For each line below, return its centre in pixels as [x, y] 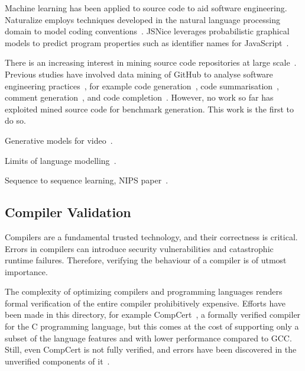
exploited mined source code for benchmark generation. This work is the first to [149, 109]
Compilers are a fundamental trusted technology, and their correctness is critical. [151, 236]
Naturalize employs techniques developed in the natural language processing [142, 19]
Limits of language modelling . [61, 160]
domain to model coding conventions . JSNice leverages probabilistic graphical [147, 31]
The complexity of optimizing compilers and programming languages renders [144, 291]
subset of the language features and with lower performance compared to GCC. [148, 338]
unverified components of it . [57, 361]
